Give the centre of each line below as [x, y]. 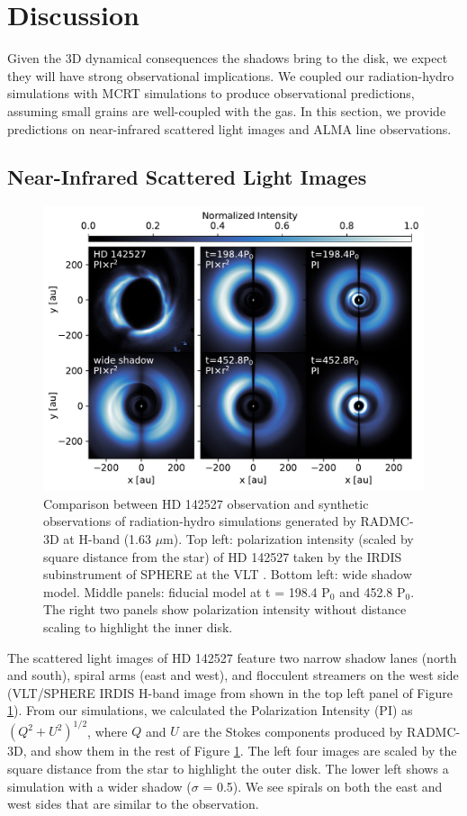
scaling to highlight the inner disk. [138, 626]
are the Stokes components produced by [293, 731]
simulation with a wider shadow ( [99, 786]
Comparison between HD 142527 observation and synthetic [206, 503]
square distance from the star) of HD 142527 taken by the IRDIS [223, 556]
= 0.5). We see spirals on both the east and [323, 786]
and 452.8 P [373, 591]
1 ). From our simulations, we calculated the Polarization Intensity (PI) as [210, 710]
